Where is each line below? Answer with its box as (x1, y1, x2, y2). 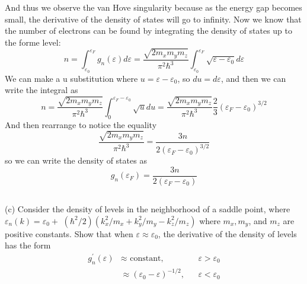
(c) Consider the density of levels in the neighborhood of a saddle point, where (5, 203, 290, 215)
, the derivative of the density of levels (158, 227, 297, 240)
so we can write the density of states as (5, 154, 147, 167)
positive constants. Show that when (5, 227, 133, 240)
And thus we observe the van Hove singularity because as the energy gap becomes (5, 1, 302, 13)
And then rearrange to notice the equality (5, 118, 157, 130)
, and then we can (220, 72, 286, 84)
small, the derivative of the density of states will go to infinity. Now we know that (5, 12, 302, 25)
